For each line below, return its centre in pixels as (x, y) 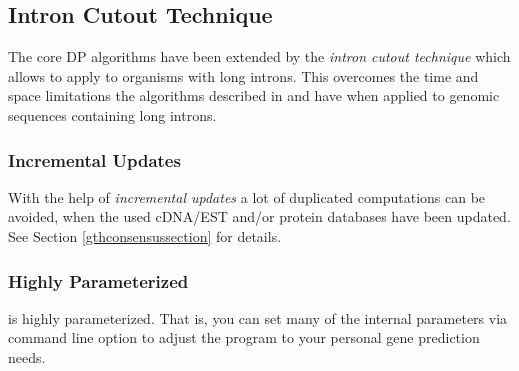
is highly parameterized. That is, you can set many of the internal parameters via (258, 317)
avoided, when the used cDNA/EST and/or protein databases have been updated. (259, 216)
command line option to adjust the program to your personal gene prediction (244, 337)
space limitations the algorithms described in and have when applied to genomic (254, 95)
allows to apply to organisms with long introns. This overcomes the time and (243, 75)
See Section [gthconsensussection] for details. (145, 235)
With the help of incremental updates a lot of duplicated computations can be (247, 196)
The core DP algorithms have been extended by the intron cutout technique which (259, 56)
